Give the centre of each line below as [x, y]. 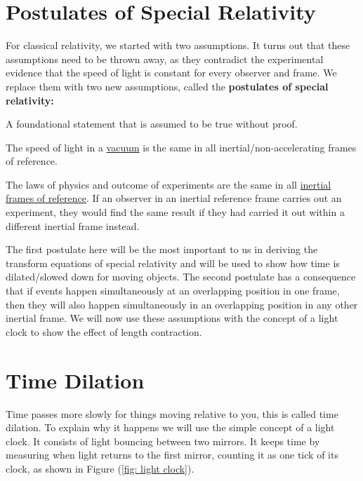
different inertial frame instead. [73, 225]
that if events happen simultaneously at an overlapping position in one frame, [173, 291]
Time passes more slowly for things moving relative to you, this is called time [172, 413]
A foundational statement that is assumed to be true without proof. [152, 124]
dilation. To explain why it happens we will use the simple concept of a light [170, 427]
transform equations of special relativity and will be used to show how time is [173, 263]
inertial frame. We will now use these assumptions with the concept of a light [172, 318]
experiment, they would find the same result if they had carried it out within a [175, 212]
